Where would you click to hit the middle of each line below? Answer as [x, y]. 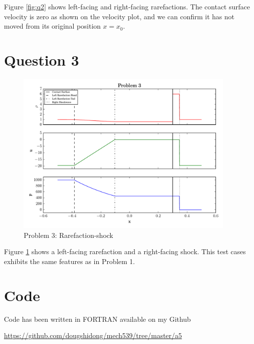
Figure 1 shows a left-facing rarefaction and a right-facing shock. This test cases [125, 251]
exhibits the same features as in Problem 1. [70, 261]
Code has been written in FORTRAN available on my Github [98, 319]
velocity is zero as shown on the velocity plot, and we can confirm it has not [119, 16]
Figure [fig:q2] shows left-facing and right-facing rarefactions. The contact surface [127, 6]
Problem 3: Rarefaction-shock [68, 235]
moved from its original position [52, 26]
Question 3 [42, 59]
